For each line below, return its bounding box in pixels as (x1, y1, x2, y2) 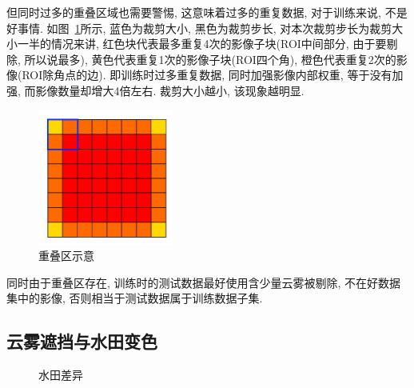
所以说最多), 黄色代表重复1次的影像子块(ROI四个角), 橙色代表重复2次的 (24, 50, 396, 67)
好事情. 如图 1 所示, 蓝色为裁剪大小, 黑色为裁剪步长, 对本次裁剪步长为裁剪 (6, 19, 392, 36)
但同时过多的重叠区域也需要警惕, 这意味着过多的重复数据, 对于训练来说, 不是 (6, 4, 408, 20)
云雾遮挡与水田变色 (6, 329, 157, 354)
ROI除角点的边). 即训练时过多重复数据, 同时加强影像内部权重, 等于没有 (22, 66, 392, 83)
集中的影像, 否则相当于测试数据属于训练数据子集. (6, 290, 263, 306)
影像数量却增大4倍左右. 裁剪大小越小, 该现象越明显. (35, 82, 305, 98)
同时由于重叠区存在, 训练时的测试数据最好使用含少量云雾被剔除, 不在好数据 (6, 274, 401, 290)
